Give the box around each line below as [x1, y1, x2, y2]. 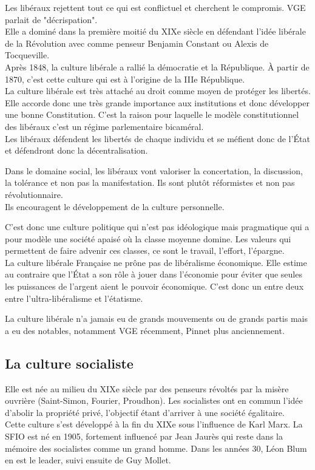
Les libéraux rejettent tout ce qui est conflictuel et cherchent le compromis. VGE [5, 1, 306, 13]
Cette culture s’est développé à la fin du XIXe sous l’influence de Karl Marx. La [5, 418, 303, 431]
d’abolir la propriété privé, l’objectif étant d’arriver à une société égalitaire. [5, 406, 285, 418]
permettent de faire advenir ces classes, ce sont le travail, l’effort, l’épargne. [5, 244, 285, 257]
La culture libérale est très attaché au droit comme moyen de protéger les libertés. [5, 84, 311, 97]
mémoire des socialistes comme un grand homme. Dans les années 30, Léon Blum [5, 441, 307, 454]
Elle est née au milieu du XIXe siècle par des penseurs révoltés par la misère [5, 382, 289, 395]
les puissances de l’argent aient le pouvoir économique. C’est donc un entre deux [5, 280, 304, 293]
